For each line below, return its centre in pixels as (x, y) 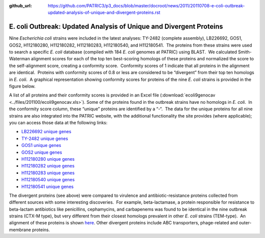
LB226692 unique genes (46, 132)
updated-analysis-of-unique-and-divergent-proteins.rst (104, 13)
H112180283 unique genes (48, 173)
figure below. (22, 86)
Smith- (245, 52)
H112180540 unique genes (48, 180)
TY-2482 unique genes (45, 138)
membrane (20, 230)
